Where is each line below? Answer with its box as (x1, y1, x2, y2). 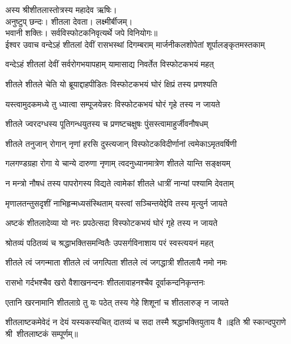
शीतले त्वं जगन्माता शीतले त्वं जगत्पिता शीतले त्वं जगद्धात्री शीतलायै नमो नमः (5, 256, 227, 268)
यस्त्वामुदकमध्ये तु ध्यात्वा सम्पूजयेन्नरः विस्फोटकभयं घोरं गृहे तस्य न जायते (5, 97, 220, 110)
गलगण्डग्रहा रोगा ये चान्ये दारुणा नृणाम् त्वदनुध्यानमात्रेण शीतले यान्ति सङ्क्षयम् (5, 157, 230, 169)
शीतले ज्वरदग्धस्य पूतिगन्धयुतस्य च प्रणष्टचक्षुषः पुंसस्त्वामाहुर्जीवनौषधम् (5, 117, 209, 130)
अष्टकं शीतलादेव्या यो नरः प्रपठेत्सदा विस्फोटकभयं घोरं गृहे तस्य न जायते (5, 217, 218, 229)
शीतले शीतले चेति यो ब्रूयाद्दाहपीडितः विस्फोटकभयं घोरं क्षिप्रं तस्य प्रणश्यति (5, 77, 217, 90)
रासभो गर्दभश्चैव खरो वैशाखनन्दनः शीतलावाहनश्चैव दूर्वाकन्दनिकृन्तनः (5, 276, 205, 288)
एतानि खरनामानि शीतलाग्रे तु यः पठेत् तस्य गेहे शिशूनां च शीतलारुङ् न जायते (5, 296, 229, 308)
